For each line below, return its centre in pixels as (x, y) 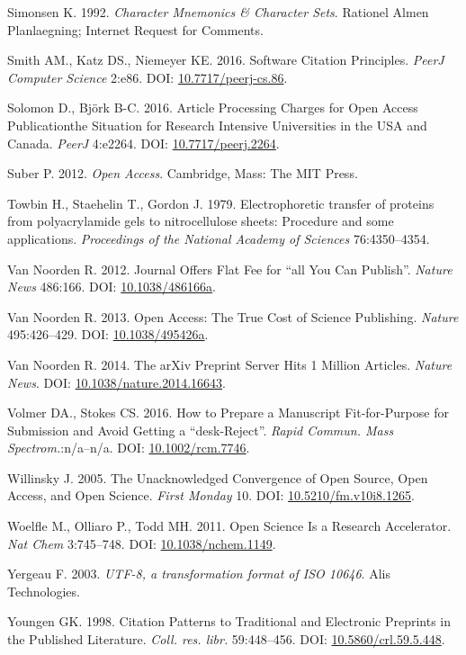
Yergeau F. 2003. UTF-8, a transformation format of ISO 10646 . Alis (199, 574)
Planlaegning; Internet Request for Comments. (135, 29)
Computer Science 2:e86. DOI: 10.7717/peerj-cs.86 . (148, 77)
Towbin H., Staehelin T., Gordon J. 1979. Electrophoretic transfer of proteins (221, 203)
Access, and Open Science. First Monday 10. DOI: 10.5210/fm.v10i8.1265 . (211, 495)
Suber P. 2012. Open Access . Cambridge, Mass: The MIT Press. (183, 173)
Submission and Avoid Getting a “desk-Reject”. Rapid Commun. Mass (201, 430)
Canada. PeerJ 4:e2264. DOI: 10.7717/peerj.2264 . (143, 143)
